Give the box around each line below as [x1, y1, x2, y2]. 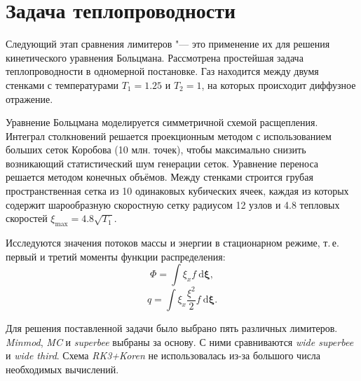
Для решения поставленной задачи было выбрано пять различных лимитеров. [6, 321, 338, 335]
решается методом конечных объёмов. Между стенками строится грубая [6, 169, 313, 184]
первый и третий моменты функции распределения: [6, 249, 226, 263]
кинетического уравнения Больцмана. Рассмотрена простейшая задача [6, 50, 304, 64]
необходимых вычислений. [6, 361, 119, 376]
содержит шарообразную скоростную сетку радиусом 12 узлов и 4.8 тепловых [6, 197, 340, 212]
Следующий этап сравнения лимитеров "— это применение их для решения [6, 36, 330, 51]
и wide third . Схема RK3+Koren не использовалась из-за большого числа [6, 348, 321, 363]
